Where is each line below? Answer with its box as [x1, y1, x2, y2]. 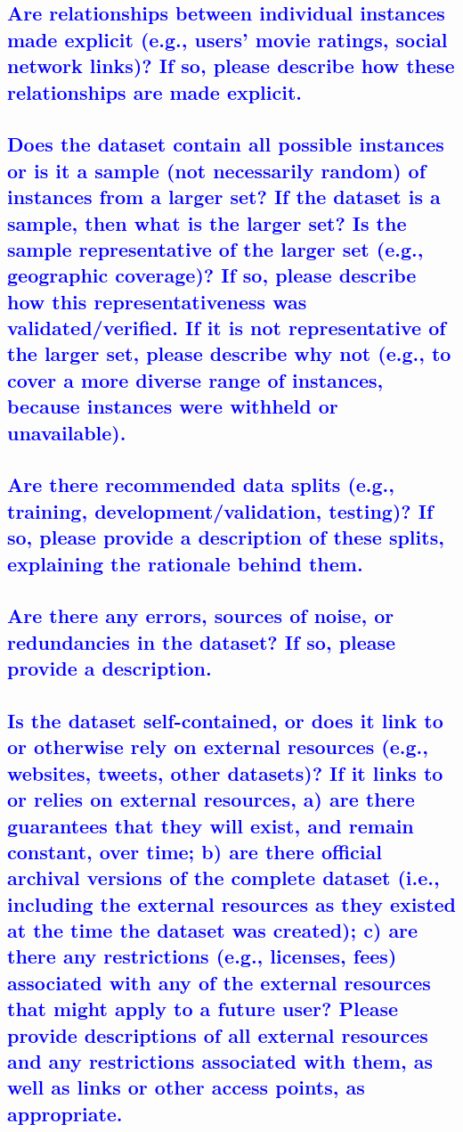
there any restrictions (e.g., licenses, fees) [7, 942, 397, 970]
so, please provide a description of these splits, [7, 523, 444, 551]
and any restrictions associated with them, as [7, 1047, 434, 1075]
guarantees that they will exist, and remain [7, 811, 414, 839]
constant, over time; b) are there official [7, 837, 382, 865]
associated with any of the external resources [7, 968, 431, 996]
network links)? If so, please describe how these [7, 52, 455, 79]
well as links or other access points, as [7, 1073, 365, 1101]
